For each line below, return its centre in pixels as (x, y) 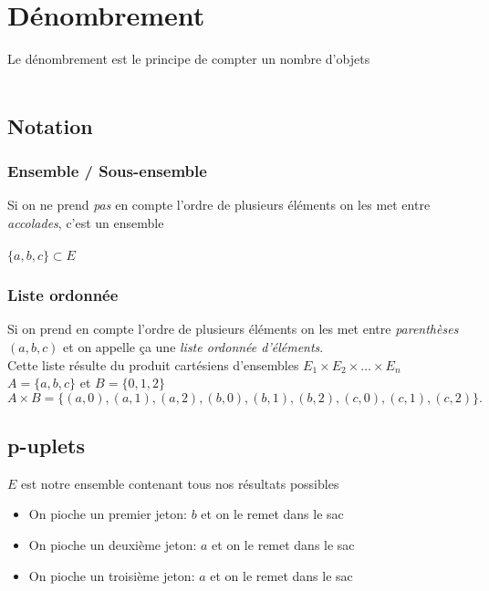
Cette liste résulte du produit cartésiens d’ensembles (153, 364)
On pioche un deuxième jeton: (113, 545)
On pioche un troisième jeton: (112, 575)
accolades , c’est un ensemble (86, 222)
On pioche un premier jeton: (108, 514)
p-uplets (46, 446)
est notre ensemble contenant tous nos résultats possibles (180, 483)
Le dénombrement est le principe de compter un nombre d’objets (189, 59)
